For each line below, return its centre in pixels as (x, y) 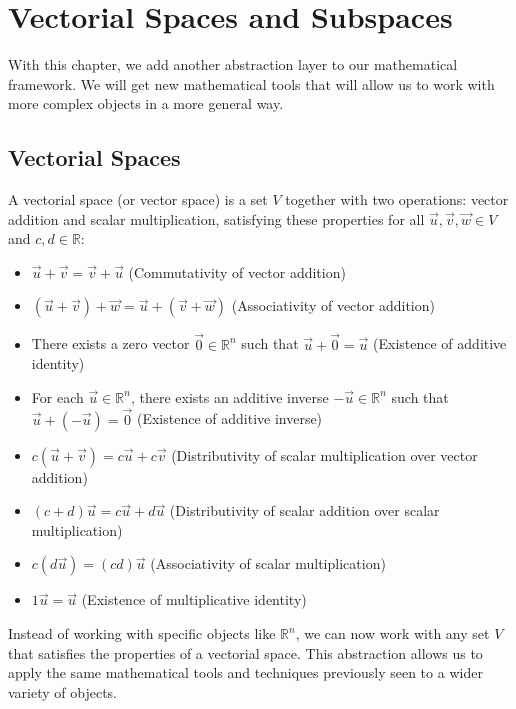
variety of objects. (63, 691)
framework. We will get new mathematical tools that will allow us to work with (251, 83)
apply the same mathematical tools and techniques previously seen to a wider (245, 672)
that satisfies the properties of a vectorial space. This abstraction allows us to (245, 652)
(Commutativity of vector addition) (237, 271)
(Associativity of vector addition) (333, 305)
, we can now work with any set (392, 633)
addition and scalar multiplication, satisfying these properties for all (216, 218)
